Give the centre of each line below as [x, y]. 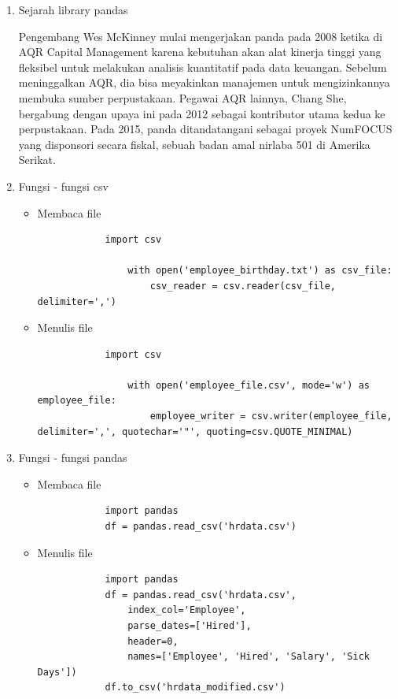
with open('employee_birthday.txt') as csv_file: [260, 271]
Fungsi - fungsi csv [63, 186]
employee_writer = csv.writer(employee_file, [271, 416]
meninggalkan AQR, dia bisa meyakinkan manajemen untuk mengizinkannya [204, 82]
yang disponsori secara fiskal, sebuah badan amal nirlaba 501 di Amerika [194, 144]
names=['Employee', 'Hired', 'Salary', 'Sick [249, 657]
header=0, [153, 641]
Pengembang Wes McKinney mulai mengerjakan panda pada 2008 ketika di [201, 36]
